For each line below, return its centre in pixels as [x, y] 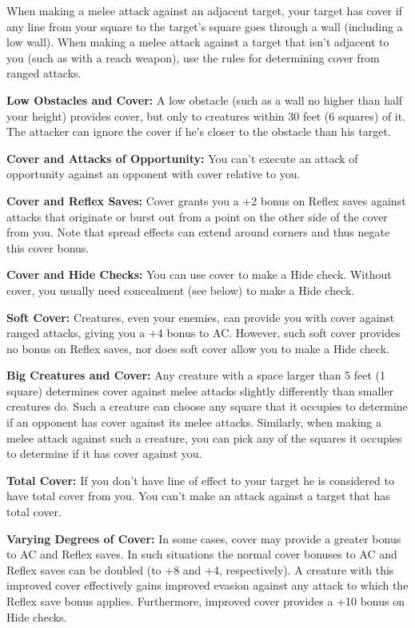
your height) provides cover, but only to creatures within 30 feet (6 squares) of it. [206, 115]
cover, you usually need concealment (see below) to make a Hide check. [181, 290]
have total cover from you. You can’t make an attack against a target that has [198, 496]
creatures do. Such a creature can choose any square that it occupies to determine [207, 406]
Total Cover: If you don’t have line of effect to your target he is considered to [200, 480]
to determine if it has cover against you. [104, 453]
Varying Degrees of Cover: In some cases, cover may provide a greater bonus [204, 538]
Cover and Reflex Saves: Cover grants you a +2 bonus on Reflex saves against [206, 200]
